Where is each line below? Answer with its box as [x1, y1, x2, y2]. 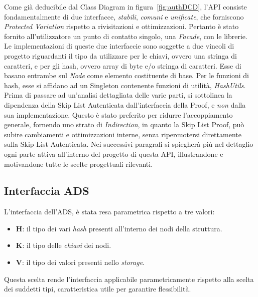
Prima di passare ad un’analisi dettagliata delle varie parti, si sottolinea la [4, 90, 232, 100]
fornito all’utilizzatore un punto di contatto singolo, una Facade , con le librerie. [4, 31, 247, 41]
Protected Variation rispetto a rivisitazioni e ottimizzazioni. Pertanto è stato [4, 21, 239, 32]
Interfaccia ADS [4, 183, 89, 198]
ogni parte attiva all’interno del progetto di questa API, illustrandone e [4, 148, 223, 159]
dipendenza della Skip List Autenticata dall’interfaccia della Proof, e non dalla [4, 99, 246, 110]
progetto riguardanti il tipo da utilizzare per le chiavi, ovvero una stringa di [4, 50, 237, 61]
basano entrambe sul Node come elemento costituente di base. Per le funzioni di [4, 70, 249, 81]
